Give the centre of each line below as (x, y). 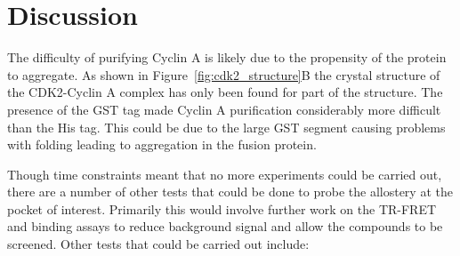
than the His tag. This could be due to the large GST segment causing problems (226, 127)
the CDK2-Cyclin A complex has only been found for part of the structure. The (225, 92)
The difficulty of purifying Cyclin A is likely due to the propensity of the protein (227, 57)
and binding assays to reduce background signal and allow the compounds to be (225, 226)
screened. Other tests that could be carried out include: (158, 244)
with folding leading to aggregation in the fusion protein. (162, 144)
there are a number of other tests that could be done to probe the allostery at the (230, 192)
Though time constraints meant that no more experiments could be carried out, (225, 174)
